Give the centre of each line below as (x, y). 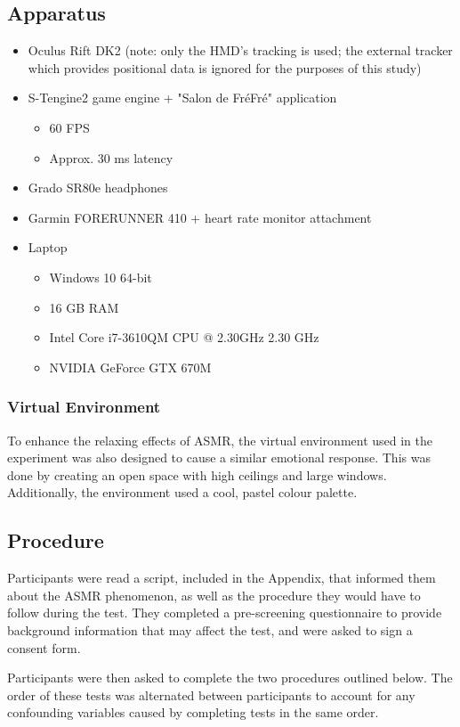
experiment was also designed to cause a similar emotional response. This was (219, 457)
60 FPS (69, 127)
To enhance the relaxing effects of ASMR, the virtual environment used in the (220, 440)
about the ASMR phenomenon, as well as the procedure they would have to (214, 595)
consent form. (44, 647)
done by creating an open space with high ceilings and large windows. (197, 474)
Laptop (48, 247)
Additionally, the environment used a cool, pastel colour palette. (182, 492)
